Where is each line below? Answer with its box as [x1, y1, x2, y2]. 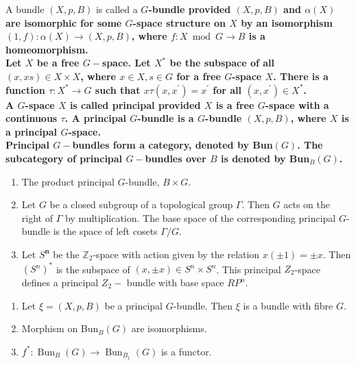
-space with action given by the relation [93, 247, 260, 261]
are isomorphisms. [131, 321, 207, 336]
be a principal [104, 298, 163, 312]
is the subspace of [56, 262, 130, 275]
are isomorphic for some [5, 15, 122, 29]
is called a [95, 2, 138, 16]
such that [95, 82, 141, 97]
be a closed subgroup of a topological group [49, 197, 233, 212]
